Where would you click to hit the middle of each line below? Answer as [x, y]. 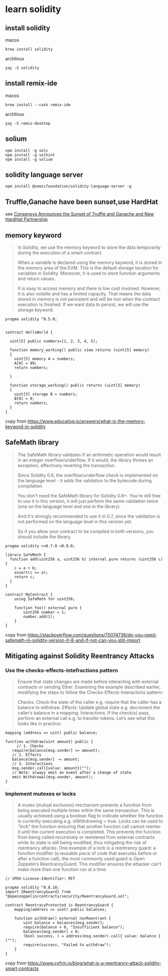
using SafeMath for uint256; [45, 599]
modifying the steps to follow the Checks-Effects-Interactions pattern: [90, 692]
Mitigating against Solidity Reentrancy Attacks [80, 656]
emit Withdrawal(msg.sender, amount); [53, 777]
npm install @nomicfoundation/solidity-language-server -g [68, 186]
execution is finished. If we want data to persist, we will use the [83, 304]
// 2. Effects [27, 755]
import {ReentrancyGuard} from [38, 892]
